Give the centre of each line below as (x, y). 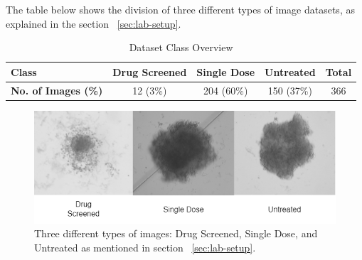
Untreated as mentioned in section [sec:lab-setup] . (145, 248)
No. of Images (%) (57, 90)
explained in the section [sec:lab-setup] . (94, 23)
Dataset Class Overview (181, 47)
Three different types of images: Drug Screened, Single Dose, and (176, 233)
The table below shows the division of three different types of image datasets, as (180, 9)
